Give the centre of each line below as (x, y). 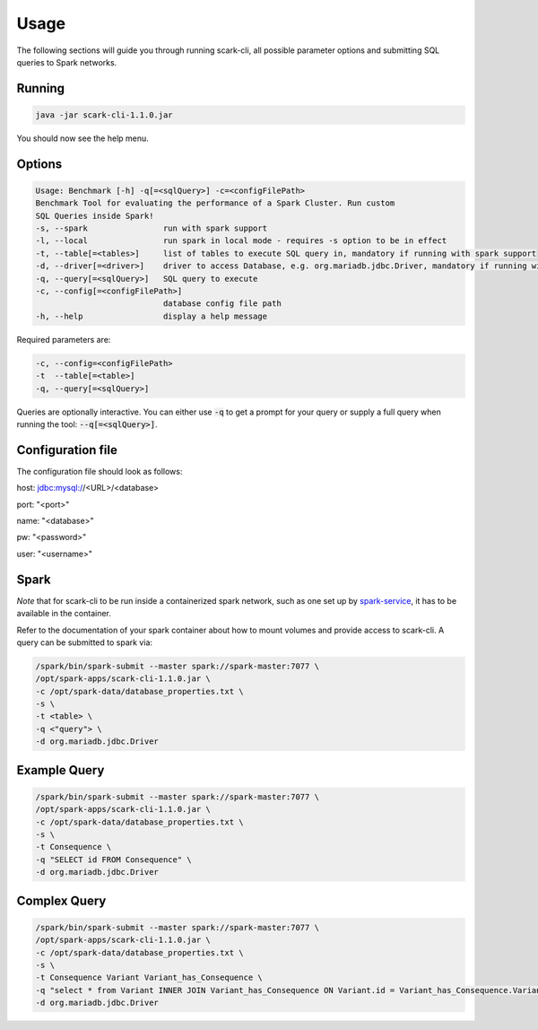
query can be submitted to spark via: (84, 642)
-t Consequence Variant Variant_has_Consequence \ (149, 978)
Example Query (61, 770)
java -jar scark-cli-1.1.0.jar (104, 115)
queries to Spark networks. (67, 62)
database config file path (222, 304)
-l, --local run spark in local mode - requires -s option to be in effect (241, 241)
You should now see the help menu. (83, 138)
